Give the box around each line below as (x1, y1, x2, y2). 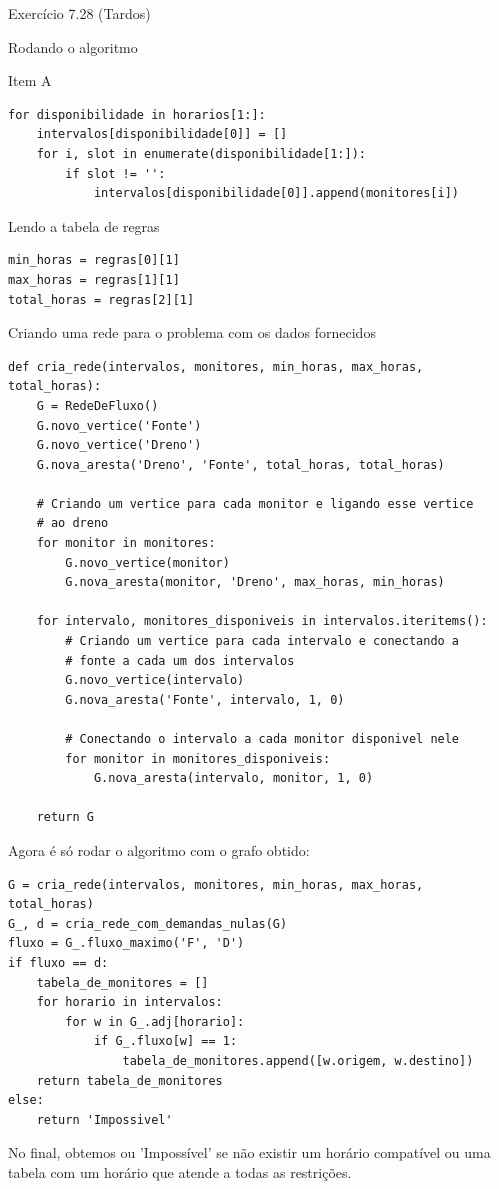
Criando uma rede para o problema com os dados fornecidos (8, 322, 376, 343)
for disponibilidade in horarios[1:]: (8, 107, 266, 122)
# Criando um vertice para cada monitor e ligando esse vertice (36, 496, 474, 511)
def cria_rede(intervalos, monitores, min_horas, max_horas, (8, 359, 424, 374)
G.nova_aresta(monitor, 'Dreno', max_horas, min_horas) (65, 575, 445, 590)
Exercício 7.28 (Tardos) (8, 3, 151, 23)
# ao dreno (36, 516, 109, 531)
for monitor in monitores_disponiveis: (65, 751, 331, 766)
